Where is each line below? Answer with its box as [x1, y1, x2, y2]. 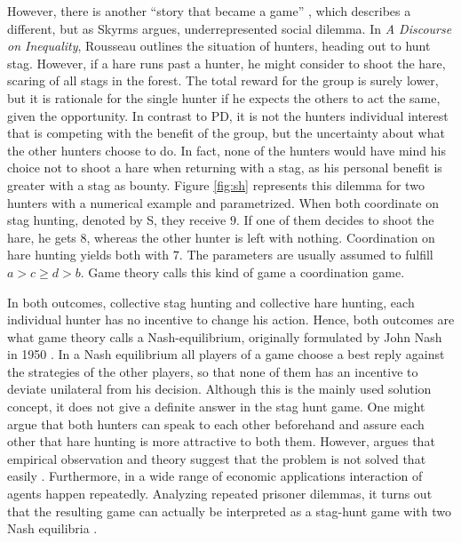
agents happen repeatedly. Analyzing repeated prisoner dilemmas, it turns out [7, 484, 433, 503]
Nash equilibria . [7, 519, 98, 538]
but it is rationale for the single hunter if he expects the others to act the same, [7, 88, 441, 107]
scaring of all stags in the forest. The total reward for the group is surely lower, [7, 71, 439, 90]
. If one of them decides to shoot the [235, 211, 434, 229]
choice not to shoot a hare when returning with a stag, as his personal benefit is [7, 158, 442, 177]
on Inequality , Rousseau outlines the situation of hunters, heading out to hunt [7, 36, 431, 55]
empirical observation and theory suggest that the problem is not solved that [7, 449, 426, 467]
